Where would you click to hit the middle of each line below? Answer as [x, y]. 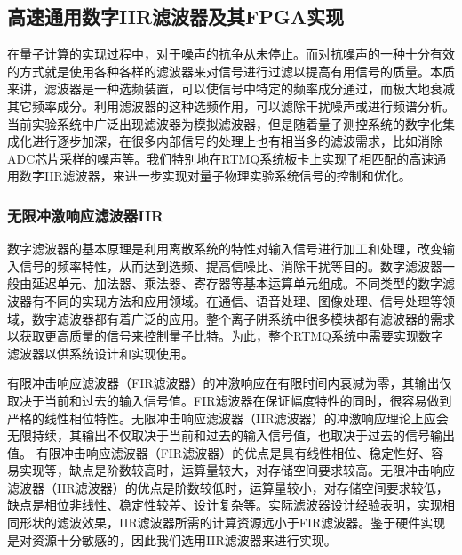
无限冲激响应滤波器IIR [86, 215]
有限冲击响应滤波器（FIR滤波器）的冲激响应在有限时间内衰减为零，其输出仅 [230, 383]
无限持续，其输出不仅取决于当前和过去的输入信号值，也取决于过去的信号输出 [231, 435]
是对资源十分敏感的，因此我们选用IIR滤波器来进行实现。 [172, 539]
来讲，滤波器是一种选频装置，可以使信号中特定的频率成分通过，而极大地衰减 [231, 88]
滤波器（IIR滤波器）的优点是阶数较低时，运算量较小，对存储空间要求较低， [228, 487]
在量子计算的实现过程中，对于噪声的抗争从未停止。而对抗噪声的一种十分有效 [231, 54]
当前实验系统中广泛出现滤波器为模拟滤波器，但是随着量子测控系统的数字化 [225, 123]
